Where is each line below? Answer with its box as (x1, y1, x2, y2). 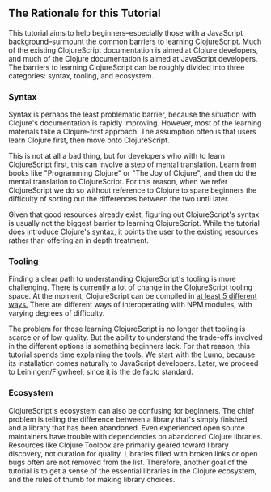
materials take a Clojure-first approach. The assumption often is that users (8, 127, 256, 137)
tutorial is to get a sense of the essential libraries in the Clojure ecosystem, (8, 465, 257, 476)
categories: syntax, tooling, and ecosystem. (8, 70, 155, 80)
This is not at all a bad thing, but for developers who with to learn (8, 151, 225, 161)
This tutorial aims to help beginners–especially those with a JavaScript (8, 28, 243, 37)
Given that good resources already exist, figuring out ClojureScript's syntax (8, 210, 260, 219)
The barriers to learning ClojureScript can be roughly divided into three (8, 62, 245, 72)
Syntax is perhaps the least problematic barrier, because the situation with (8, 109, 256, 120)
